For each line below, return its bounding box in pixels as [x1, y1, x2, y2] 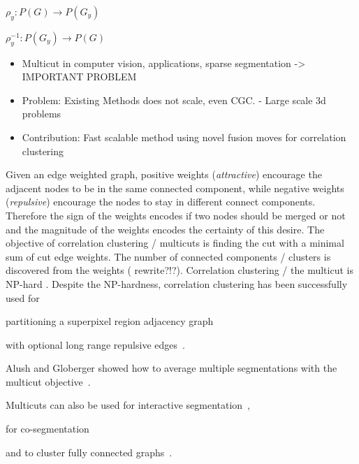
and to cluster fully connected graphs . [6, 444, 173, 459]
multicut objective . [6, 374, 91, 389]
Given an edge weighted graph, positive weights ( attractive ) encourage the [6, 167, 322, 182]
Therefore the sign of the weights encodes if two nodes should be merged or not [6, 208, 346, 222]
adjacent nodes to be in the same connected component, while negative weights [6, 180, 344, 195]
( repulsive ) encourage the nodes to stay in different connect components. [6, 194, 316, 209]
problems [22, 106, 61, 121]
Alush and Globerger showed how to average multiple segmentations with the [6, 361, 337, 375]
